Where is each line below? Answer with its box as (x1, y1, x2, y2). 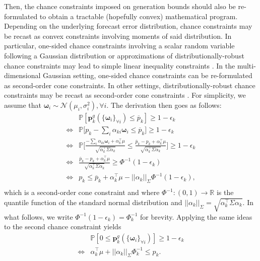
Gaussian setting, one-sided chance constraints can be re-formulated (43, 70, 252, 81)
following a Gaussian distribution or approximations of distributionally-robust (4, 50, 244, 60)
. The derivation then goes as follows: (106, 99, 222, 110)
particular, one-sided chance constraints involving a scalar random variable (4, 40, 235, 51)
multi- (237, 60, 256, 71)
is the (216, 187, 234, 198)
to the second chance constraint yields (4, 221, 121, 232)
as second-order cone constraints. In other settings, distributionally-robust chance (4, 80, 255, 90)
